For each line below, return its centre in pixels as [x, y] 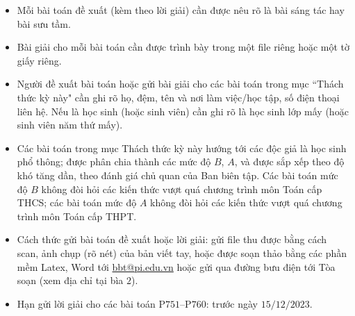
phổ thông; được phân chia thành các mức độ [114, 161]
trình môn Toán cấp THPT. [77, 216]
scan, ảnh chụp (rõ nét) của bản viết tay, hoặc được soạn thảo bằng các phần [182, 252]
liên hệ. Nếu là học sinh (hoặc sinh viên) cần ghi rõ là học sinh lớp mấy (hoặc [183, 111]
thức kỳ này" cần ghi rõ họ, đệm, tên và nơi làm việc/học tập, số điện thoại [178, 97]
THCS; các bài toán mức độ [77, 202]
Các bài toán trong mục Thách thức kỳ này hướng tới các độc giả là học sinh [182, 148]
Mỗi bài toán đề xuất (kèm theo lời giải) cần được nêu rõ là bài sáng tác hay [181, 10]
